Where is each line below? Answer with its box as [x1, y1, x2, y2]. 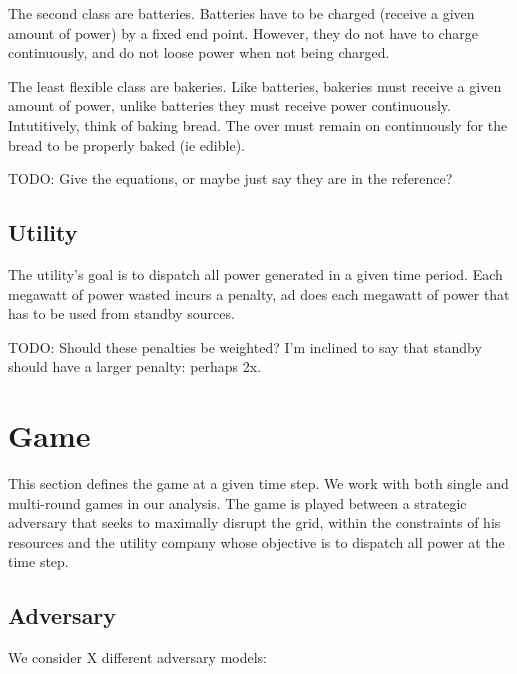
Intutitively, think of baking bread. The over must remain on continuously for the [8, 114, 508, 135]
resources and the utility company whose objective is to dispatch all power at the [8, 531, 505, 552]
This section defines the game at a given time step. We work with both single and [8, 473, 509, 494]
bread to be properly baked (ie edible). [8, 134, 245, 155]
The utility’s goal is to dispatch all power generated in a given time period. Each [8, 263, 503, 284]
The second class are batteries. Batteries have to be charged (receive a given [8, 3, 475, 23]
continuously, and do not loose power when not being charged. [8, 42, 390, 63]
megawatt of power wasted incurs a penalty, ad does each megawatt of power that [8, 283, 510, 304]
